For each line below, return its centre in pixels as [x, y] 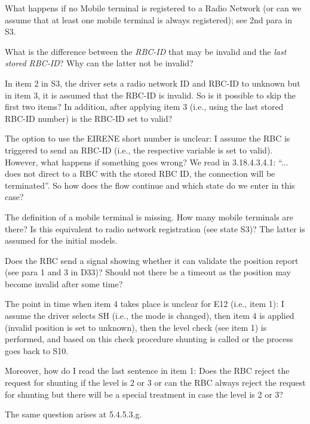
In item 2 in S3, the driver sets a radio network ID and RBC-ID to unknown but [153, 83]
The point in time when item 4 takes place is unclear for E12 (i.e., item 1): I [145, 304]
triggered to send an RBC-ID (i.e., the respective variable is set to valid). [139, 150]
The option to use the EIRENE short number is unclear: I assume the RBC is [148, 138]
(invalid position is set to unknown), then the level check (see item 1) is [136, 327]
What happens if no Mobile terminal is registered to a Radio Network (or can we [153, 8]
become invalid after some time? [64, 283]
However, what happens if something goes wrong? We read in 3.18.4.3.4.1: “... [147, 162]
